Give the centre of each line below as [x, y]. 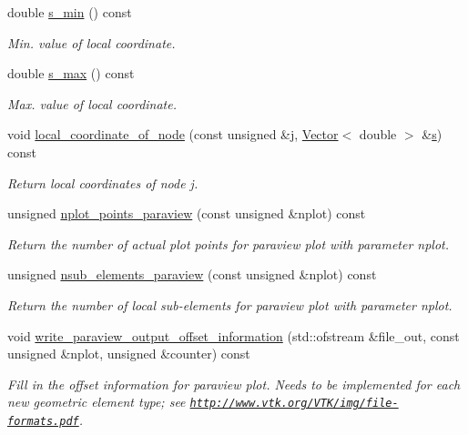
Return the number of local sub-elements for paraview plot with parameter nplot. [230, 304]
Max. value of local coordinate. [92, 103]
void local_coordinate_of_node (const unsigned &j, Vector [173, 134]
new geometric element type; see [97, 402]
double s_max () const [71, 73]
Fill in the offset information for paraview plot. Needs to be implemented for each [234, 384]
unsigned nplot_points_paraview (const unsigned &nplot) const [187, 213]
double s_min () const [70, 12]
